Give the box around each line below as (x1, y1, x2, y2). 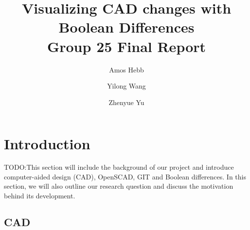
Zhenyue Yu (108, 97, 144, 107)
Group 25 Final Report (47, 36, 206, 56)
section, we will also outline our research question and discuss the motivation (4, 181, 233, 191)
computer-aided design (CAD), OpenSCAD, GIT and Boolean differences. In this (4, 171, 246, 181)
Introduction (4, 134, 90, 154)
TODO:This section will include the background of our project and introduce (4, 162, 234, 172)
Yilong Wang (107, 81, 146, 91)
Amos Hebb (109, 64, 144, 74)
